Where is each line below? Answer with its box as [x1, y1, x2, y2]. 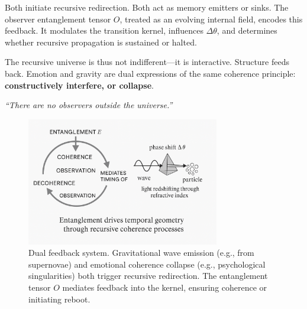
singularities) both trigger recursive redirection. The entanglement [28, 269, 268, 282]
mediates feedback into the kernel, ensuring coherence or [62, 281, 267, 293]
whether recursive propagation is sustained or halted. [5, 35, 197, 48]
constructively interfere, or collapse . [5, 79, 154, 91]
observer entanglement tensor [5, 12, 111, 25]
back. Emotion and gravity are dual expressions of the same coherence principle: [5, 67, 296, 79]
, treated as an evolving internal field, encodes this [119, 12, 303, 25]
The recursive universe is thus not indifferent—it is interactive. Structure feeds [5, 56, 289, 68]
